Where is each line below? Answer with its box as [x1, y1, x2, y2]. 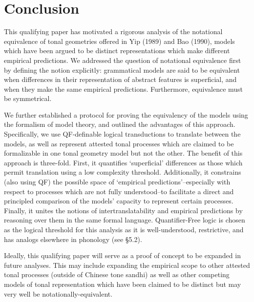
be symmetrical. [4, 93, 52, 103]
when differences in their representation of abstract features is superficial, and [4, 74, 237, 84]
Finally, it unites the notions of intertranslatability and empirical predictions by [4, 205, 243, 215]
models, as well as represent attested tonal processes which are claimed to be [4, 138, 234, 148]
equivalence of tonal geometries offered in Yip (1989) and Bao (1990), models [4, 36, 235, 46]
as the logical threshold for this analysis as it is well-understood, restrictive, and [4, 224, 244, 234]
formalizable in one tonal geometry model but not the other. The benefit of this [4, 148, 243, 158]
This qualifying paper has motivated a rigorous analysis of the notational [4, 26, 223, 37]
